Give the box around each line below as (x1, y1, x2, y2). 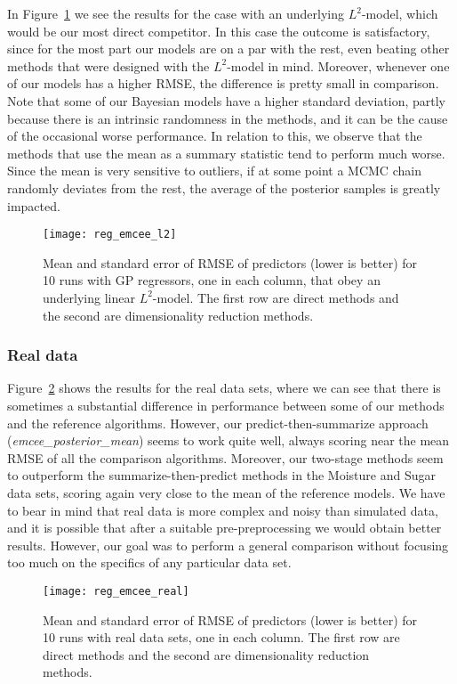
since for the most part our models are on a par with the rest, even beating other (7, 39, 450, 58)
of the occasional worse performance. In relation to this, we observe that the (7, 126, 422, 145)
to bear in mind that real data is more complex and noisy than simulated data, (7, 501, 438, 519)
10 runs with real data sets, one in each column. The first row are (43, 628, 400, 647)
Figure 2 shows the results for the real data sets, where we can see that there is (7, 379, 441, 397)
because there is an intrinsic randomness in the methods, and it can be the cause (7, 109, 448, 127)
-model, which (361, 4, 438, 22)
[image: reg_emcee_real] (43, 584, 189, 598)
